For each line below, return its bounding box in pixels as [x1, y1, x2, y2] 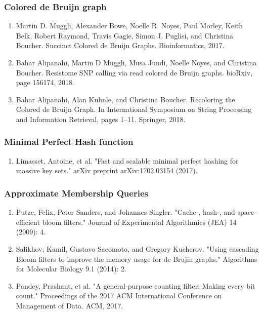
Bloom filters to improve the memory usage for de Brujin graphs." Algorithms [16, 253, 257, 264]
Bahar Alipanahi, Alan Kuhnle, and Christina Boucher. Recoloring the [16, 94, 235, 104]
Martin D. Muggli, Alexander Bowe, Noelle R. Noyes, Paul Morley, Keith [16, 20, 243, 31]
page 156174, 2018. [16, 77, 74, 88]
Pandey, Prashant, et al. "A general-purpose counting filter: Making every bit [16, 280, 255, 291]
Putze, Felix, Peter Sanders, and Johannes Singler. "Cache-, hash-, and [16, 207, 235, 217]
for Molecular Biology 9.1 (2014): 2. [16, 263, 126, 274]
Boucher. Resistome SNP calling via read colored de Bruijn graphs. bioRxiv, [16, 67, 253, 77]
